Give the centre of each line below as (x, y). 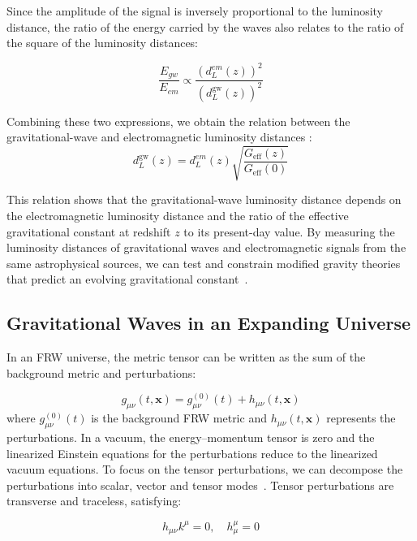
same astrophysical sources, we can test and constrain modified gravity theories (204, 263)
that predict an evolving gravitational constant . (127, 279)
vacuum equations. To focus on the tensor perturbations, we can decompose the (205, 469)
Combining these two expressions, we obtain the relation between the (178, 121)
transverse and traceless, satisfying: (94, 501)
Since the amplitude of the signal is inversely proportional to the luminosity (195, 11)
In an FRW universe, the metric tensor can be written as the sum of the (186, 357)
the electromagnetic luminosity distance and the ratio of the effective (178, 215)
